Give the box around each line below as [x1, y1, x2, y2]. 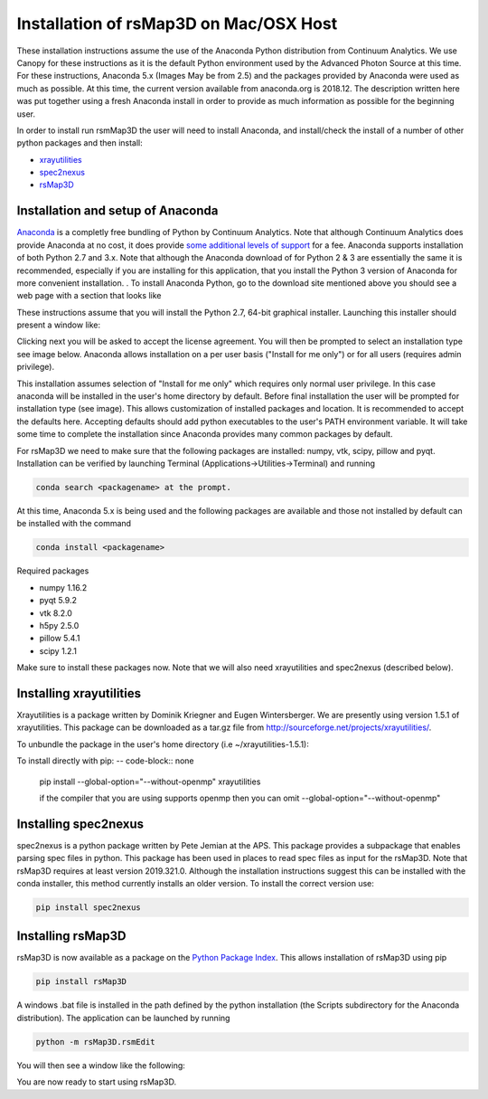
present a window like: [16, 319, 101, 330]
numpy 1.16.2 [39, 582, 88, 592]
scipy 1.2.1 [39, 645, 77, 656]
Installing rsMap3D [16, 928, 127, 944]
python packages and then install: [16, 137, 144, 148]
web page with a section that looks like [16, 290, 162, 301]
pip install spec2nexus [35, 902, 142, 913]
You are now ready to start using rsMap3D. [16, 1076, 176, 1087]
